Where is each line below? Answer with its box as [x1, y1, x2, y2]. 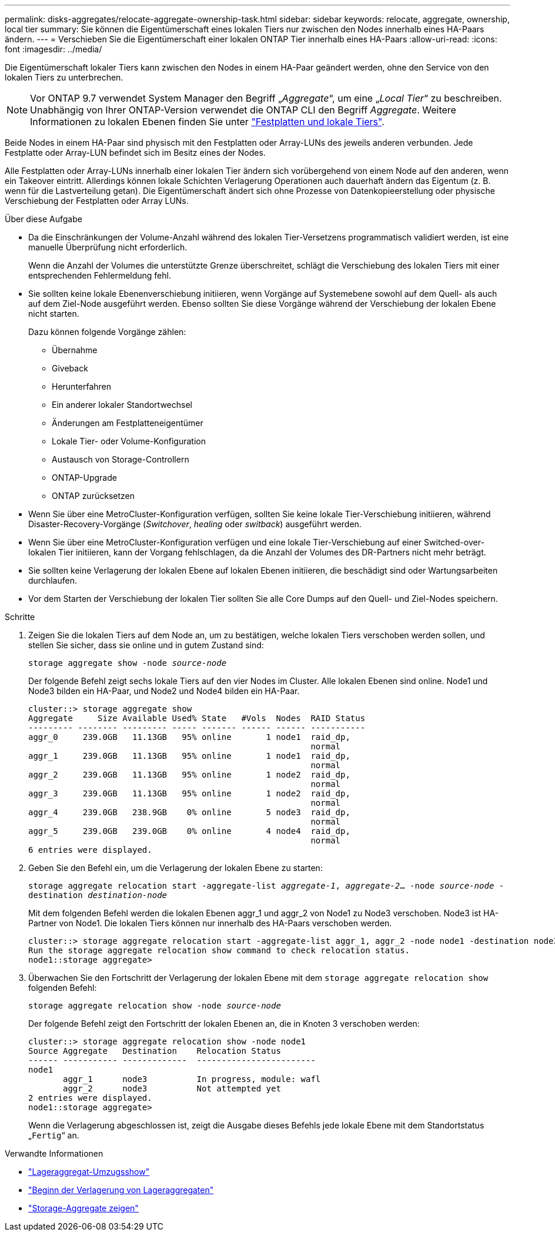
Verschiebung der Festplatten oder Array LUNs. [5, 196, 189, 206]
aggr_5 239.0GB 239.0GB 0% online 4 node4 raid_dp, [28, 826, 350, 836]
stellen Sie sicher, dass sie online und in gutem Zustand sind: [28, 640, 264, 650]
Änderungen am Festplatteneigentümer [52, 418, 203, 428]
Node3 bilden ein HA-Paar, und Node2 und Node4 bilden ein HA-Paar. [28, 686, 300, 696]
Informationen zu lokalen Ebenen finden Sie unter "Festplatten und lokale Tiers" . [30, 116, 385, 128]
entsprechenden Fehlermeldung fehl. [28, 270, 171, 280]
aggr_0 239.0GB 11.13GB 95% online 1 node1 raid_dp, [28, 732, 350, 742]
